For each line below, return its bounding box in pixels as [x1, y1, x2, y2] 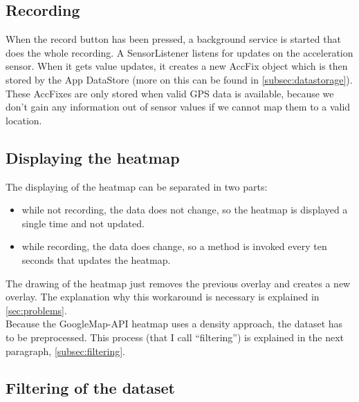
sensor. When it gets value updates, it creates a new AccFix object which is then [6, 59, 348, 73]
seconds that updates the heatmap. [21, 252, 171, 267]
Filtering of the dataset [6, 377, 175, 399]
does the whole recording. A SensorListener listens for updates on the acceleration [6, 45, 353, 59]
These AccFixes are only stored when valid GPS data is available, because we [6, 86, 334, 100]
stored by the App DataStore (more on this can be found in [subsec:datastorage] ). [6, 72, 353, 86]
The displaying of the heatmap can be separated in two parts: [6, 179, 268, 193]
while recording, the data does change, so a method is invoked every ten [21, 239, 327, 253]
